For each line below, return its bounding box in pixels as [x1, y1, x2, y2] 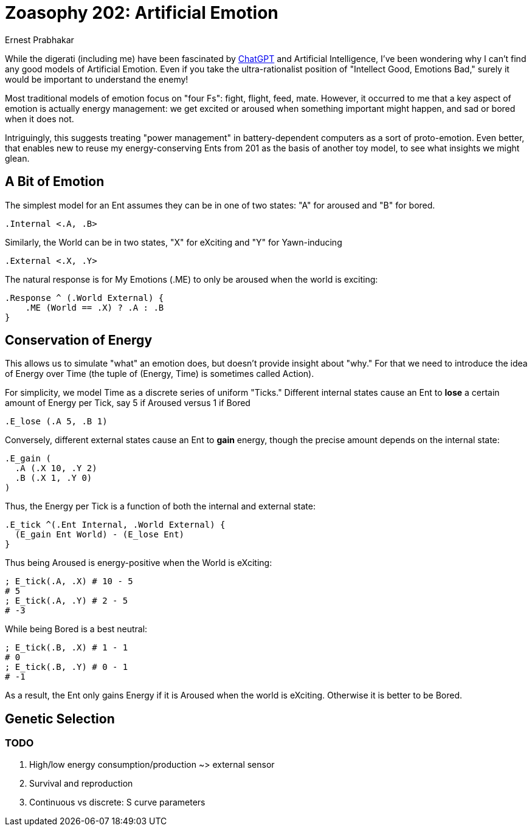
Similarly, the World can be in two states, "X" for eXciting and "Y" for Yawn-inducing [5, 236, 342, 247]
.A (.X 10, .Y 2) [15, 463, 97, 474]
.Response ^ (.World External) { [5, 292, 164, 303]
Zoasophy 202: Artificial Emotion [5, 2, 278, 23]
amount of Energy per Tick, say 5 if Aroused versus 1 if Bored [5, 398, 250, 409]
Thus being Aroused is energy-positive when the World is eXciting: [5, 557, 272, 568]
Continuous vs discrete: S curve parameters [29, 796, 206, 807]
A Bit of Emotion [5, 174, 105, 190]
